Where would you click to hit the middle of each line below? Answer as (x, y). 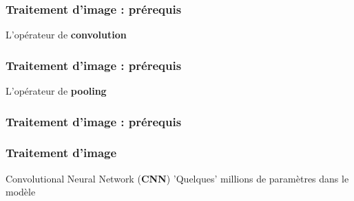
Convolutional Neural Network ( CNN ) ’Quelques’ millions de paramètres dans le (177, 178)
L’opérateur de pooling (56, 91)
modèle (21, 192)
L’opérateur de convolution (66, 35)
